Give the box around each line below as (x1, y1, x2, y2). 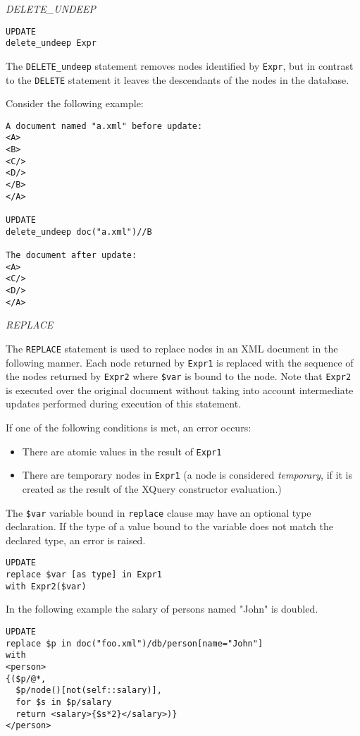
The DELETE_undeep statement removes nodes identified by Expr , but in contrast (6, 58, 354, 73)
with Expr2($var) (6, 581, 87, 591)
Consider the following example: (6, 96, 144, 111)
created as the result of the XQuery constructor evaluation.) (22, 481, 282, 496)
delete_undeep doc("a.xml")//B (6, 226, 152, 237)
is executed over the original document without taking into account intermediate (6, 382, 354, 397)
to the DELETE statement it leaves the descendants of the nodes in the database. (6, 72, 349, 87)
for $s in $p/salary (15, 697, 112, 707)
